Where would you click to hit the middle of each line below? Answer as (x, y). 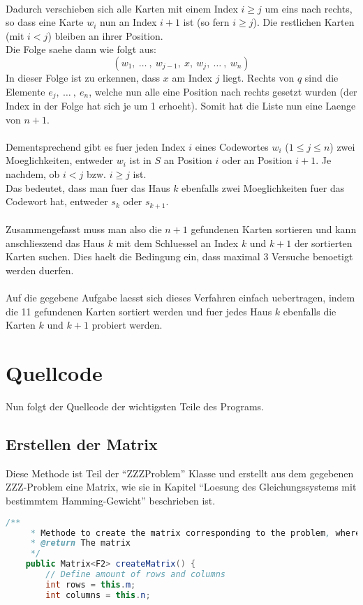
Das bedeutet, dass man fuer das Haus (88, 187)
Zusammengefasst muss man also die (84, 229)
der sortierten (323, 242)
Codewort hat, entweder (57, 201)
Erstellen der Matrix (82, 444)
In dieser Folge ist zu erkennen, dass (83, 77)
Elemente (25, 91)
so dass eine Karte (45, 22)
